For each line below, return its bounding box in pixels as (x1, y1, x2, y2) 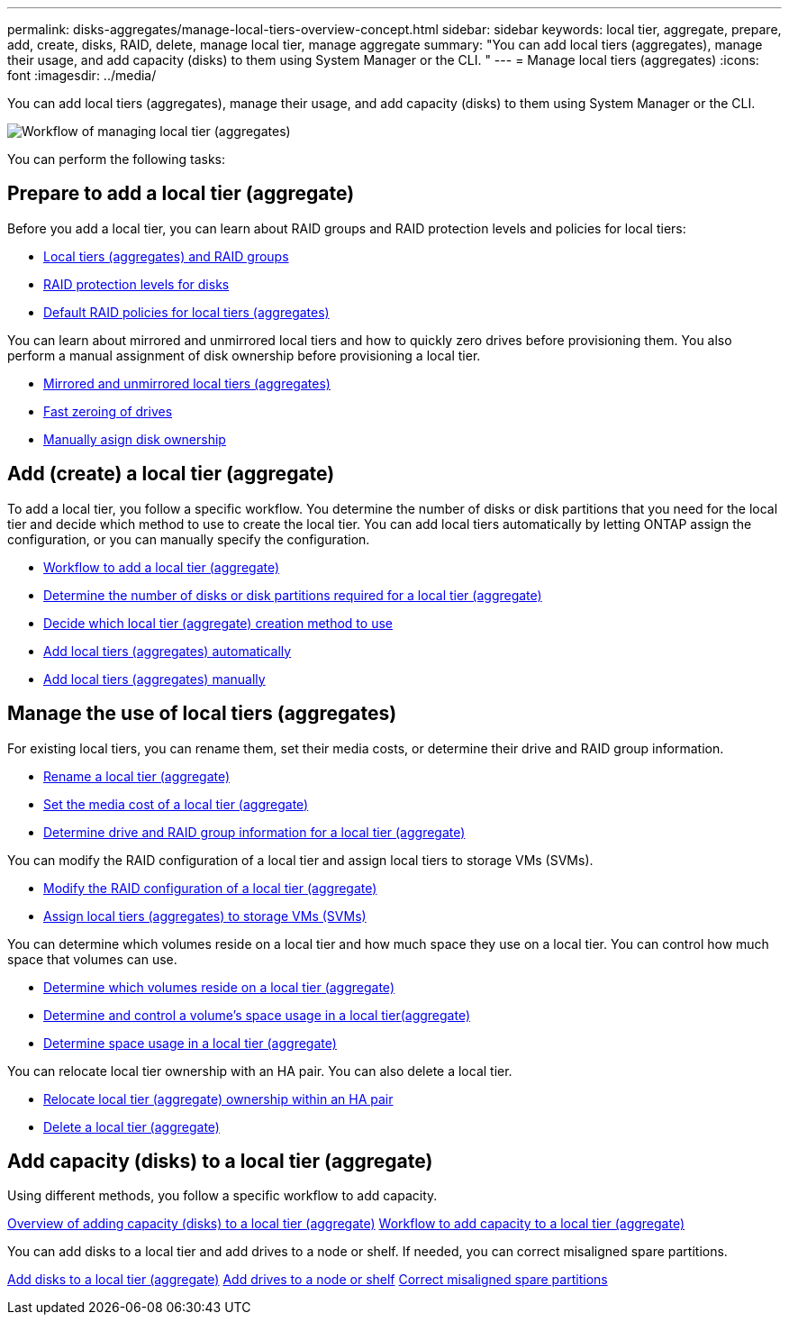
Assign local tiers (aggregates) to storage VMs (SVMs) (43, 907, 367, 924)
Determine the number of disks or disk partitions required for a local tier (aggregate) (43, 587, 542, 603)
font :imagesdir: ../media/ (7, 68, 157, 83)
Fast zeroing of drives (43, 403, 173, 419)
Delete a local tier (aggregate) (43, 1118, 220, 1135)
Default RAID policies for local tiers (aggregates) (43, 304, 330, 320)
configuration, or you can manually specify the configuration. (7, 531, 370, 547)
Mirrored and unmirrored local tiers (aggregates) (43, 375, 331, 391)
